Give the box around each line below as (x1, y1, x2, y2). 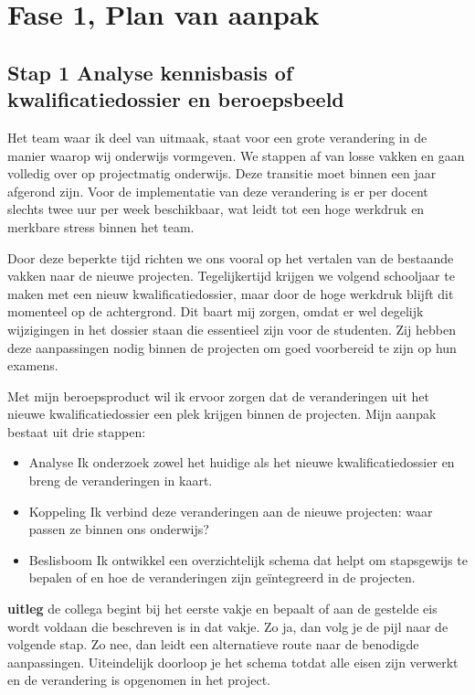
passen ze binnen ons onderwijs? (28, 519, 209, 539)
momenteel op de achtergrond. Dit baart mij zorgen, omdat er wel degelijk (7, 302, 424, 321)
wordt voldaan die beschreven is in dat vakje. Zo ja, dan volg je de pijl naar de (7, 616, 449, 636)
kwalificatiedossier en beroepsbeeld (7, 85, 344, 113)
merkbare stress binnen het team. (7, 217, 195, 236)
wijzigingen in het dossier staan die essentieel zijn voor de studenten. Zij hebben (7, 319, 456, 338)
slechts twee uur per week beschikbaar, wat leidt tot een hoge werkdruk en (7, 199, 425, 219)
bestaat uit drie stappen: (7, 422, 146, 441)
